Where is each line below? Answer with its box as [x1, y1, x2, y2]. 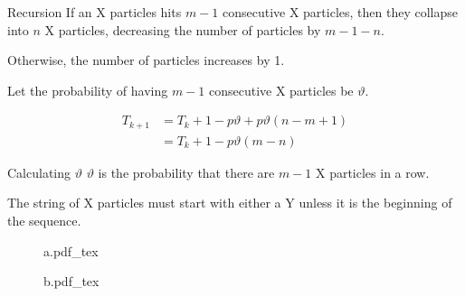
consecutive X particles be [208, 80, 354, 99]
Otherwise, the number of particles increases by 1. [7, 51, 285, 69]
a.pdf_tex [43, 241, 99, 260]
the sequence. [7, 211, 81, 230]
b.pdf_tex [43, 272, 100, 291]
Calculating [7, 162, 71, 181]
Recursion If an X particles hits [7, 3, 182, 21]
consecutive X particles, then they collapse [222, 3, 458, 21]
